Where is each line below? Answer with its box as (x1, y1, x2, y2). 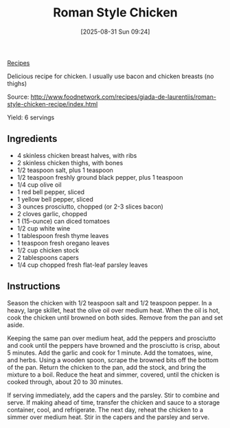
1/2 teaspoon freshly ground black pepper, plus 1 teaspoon (16, 173, 183, 181)
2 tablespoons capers (16, 253, 79, 261)
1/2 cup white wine (16, 224, 71, 233)
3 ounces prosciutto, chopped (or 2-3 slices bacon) (16, 202, 163, 211)
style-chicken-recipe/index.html (7, 99, 98, 108)
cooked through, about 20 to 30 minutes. (7, 377, 124, 385)
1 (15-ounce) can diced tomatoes (16, 217, 111, 225)
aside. (7, 320, 25, 329)
